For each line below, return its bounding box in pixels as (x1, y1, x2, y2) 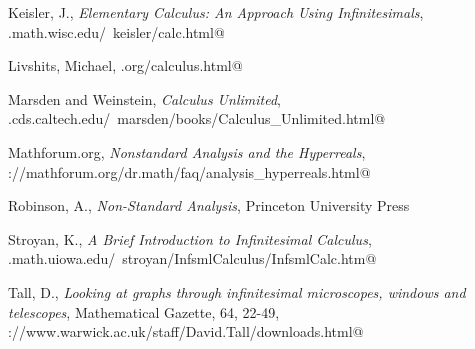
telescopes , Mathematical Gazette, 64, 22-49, (8, 301, 280, 322)
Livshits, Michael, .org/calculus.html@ (8, 55, 243, 76)
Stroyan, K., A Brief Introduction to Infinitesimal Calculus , (8, 228, 372, 249)
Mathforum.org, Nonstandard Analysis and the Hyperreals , (8, 141, 366, 162)
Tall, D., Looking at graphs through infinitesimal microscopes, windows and (8, 281, 466, 302)
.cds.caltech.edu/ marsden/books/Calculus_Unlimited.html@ (8, 108, 386, 129)
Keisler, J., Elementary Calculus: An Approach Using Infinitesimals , (8, 2, 424, 22)
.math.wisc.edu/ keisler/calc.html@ (8, 21, 225, 42)
